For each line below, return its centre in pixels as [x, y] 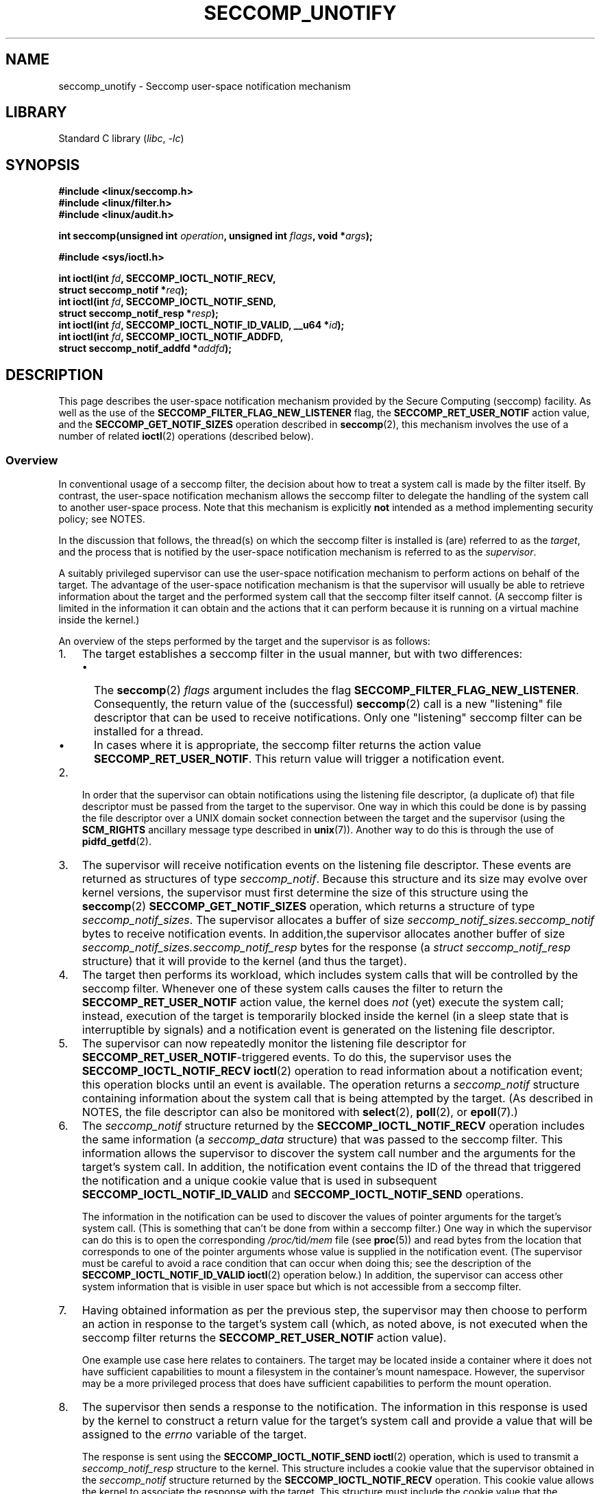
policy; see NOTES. [102, 519]
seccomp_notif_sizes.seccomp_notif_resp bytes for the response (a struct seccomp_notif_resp [326, 947]
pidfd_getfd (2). [117, 841]
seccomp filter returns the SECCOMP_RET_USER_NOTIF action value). [264, 1337]
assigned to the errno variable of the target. [194, 1434]
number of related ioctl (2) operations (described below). [186, 436]
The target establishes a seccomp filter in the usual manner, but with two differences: [302, 653]
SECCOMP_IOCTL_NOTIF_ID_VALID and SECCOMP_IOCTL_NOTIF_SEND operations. [303, 1194]
